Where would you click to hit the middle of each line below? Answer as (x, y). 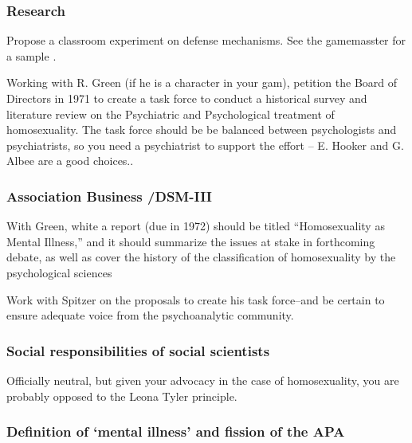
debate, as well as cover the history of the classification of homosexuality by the (201, 257)
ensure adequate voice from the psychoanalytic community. (150, 315)
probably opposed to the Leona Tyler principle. (122, 396)
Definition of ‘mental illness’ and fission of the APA (176, 431)
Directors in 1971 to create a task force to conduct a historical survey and (187, 98)
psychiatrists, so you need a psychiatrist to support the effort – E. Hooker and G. (205, 145)
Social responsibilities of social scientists (138, 350)
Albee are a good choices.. (70, 161)
